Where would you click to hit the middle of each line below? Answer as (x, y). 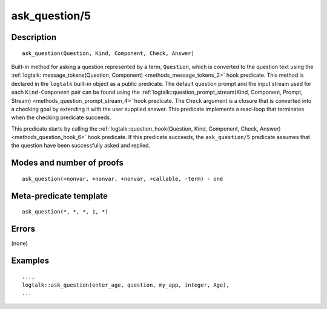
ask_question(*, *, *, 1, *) (65, 212)
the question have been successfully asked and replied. (81, 146)
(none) (20, 243)
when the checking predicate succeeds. (61, 117)
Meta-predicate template (60, 196)
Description (34, 37)
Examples (30, 261)
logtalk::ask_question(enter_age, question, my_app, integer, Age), (126, 285)
